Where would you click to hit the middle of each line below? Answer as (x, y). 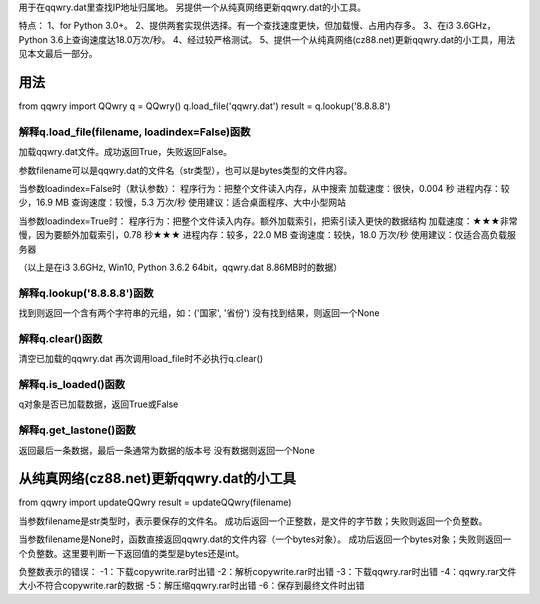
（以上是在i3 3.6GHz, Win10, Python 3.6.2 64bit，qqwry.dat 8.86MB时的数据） (180, 267)
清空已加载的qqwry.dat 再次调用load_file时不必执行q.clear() (141, 359)
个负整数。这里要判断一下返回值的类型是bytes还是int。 (131, 553)
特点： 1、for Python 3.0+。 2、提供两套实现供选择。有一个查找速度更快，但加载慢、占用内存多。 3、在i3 (236, 26)
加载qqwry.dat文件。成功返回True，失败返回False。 (125, 152)
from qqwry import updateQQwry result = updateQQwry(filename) (155, 502)
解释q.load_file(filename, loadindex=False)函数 (134, 132)
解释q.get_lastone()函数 (77, 430)
